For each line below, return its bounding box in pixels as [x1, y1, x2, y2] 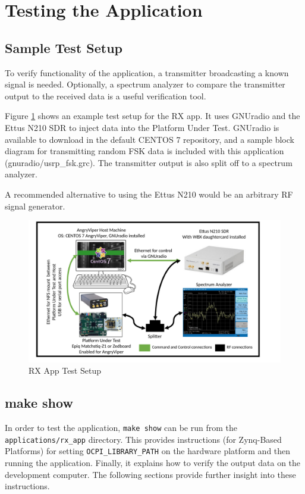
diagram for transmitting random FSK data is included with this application [5, 145, 284, 157]
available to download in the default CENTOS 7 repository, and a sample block [5, 133, 294, 145]
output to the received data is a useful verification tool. [5, 89, 206, 102]
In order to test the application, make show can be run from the [5, 421, 237, 433]
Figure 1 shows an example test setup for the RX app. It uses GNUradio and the [5, 110, 300, 122]
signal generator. [5, 199, 65, 212]
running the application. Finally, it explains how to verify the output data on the [5, 456, 301, 468]
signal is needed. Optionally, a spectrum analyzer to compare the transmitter [5, 78, 285, 90]
